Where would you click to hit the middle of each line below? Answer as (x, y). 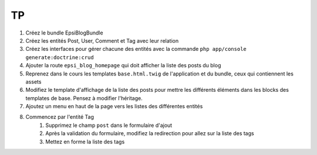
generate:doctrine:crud (60, 57)
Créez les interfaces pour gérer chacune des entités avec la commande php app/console (136, 49)
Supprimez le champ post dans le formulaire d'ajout (109, 125)
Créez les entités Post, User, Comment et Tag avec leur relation (102, 40)
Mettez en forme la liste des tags (85, 142)
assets (33, 81)
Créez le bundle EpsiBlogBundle (64, 33)
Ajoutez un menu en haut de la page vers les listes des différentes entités (114, 106)
